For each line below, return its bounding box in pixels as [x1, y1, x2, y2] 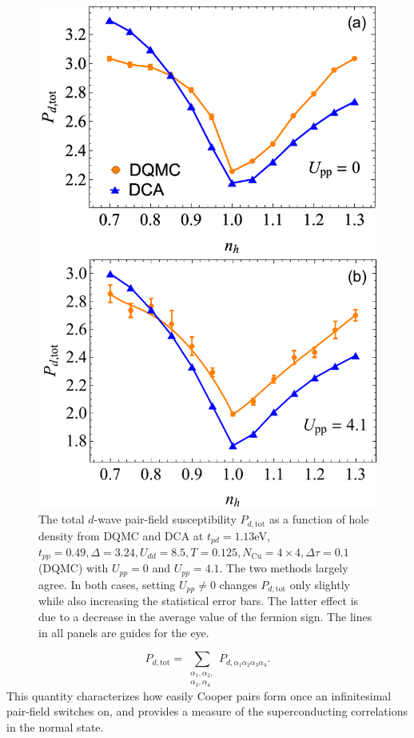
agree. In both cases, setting [38, 576, 176, 592]
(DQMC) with [38, 560, 109, 576]
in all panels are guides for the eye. [38, 624, 209, 640]
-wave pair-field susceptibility [94, 511, 237, 527]
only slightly [289, 576, 350, 592]
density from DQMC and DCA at [38, 527, 204, 543]
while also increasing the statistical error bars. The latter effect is [38, 592, 359, 609]
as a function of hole [269, 511, 369, 527]
